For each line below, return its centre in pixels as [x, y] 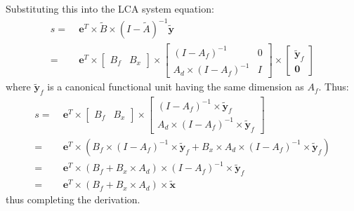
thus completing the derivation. [73, 199]
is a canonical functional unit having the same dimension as [176, 87]
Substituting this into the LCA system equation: [110, 8]
